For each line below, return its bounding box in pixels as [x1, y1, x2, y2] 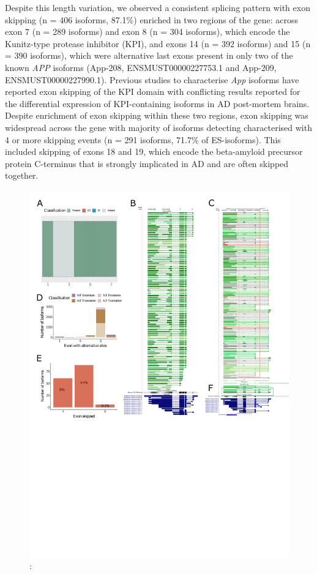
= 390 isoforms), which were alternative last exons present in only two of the [5, 49, 293, 62]
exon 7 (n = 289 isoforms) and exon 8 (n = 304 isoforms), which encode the [5, 25, 290, 38]
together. [5, 169, 39, 182]
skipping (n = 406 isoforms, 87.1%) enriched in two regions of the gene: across [5, 13, 298, 26]
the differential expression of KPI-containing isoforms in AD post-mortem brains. [5, 97, 310, 110]
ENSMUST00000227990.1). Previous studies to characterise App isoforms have [5, 73, 299, 86]
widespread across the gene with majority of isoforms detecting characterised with [5, 121, 312, 133]
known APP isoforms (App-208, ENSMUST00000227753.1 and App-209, [5, 61, 277, 73]
